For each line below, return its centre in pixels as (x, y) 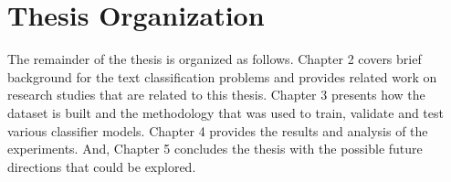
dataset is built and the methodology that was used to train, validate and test (225, 112)
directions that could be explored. (102, 166)
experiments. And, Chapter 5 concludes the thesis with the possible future (215, 149)
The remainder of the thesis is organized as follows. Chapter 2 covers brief (215, 59)
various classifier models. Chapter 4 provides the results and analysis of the (218, 130)
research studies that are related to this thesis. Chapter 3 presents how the (216, 95)
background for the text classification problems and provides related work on (222, 76)
